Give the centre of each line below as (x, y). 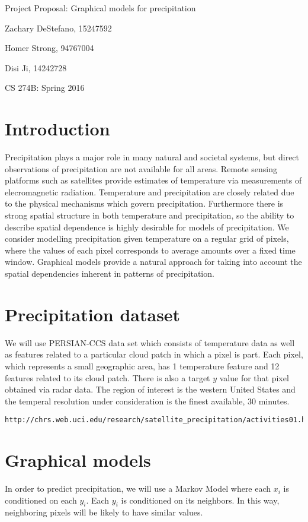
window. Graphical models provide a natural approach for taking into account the (153, 262)
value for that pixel (254, 377)
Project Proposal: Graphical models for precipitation (100, 8)
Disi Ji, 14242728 (36, 67)
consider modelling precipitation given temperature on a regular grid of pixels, (147, 238)
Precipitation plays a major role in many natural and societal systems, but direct (152, 157)
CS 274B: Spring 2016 (45, 88)
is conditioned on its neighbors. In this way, (200, 500)
